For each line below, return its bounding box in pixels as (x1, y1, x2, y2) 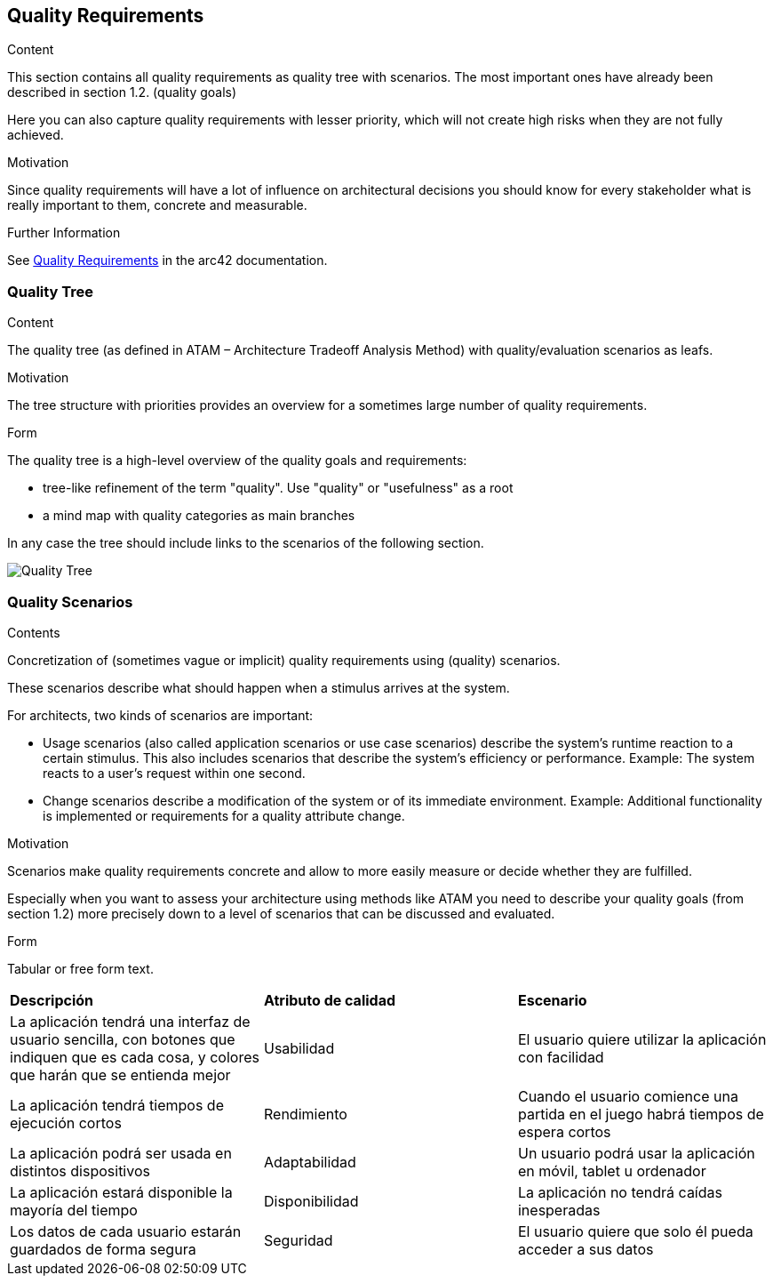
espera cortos (517, 1122, 611, 1141)
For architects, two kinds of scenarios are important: (7, 707, 314, 723)
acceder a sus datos (517, 1239, 654, 1258)
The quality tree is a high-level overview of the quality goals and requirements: (7, 453, 467, 469)
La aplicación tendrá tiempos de (10, 1095, 224, 1114)
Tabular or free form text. (7, 960, 154, 976)
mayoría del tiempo (10, 1200, 138, 1219)
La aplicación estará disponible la (10, 1183, 233, 1201)
